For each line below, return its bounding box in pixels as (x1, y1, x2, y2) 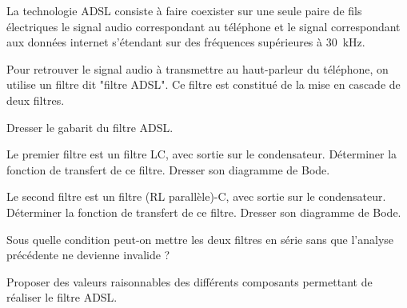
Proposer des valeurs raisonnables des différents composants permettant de (6, 273, 373, 290)
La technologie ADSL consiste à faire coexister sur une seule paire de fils (6, 2, 362, 18)
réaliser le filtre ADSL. (6, 289, 118, 306)
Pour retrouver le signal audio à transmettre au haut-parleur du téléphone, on (6, 60, 389, 77)
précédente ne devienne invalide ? (6, 246, 170, 263)
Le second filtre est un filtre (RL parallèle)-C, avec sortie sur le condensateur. (6, 188, 386, 205)
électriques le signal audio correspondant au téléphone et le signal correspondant (6, 18, 401, 34)
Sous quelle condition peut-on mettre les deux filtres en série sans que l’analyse (6, 230, 394, 247)
